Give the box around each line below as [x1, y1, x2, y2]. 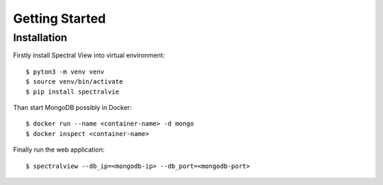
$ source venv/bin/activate [26, 78, 123, 86]
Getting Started [13, 11, 106, 26]
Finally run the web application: [13, 145, 105, 154]
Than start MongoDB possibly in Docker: [13, 103, 132, 111]
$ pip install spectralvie [26, 87, 120, 96]
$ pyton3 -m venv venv [26, 67, 105, 76]
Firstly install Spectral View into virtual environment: [13, 51, 165, 60]
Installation [13, 31, 67, 44]
